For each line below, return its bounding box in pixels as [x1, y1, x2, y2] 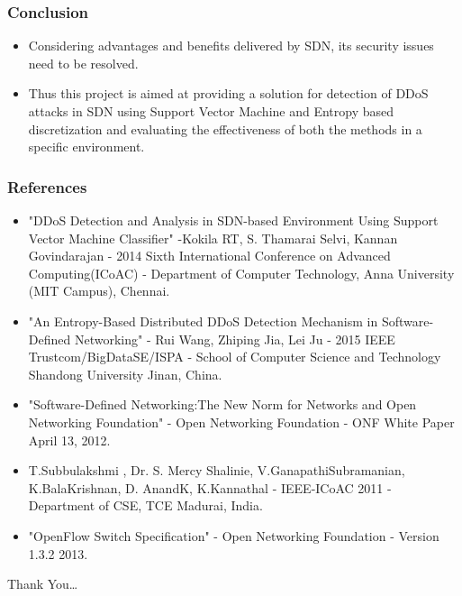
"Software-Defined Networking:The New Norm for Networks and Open [28, 395, 417, 414]
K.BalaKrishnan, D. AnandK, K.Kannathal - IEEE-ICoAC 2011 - [28, 478, 392, 497]
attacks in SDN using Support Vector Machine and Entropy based [28, 102, 394, 120]
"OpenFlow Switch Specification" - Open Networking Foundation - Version [28, 526, 439, 545]
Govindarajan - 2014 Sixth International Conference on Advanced [28, 246, 391, 265]
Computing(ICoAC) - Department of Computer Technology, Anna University [28, 263, 455, 282]
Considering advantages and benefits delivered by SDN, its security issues [28, 36, 434, 55]
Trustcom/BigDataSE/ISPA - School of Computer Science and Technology [28, 347, 441, 366]
